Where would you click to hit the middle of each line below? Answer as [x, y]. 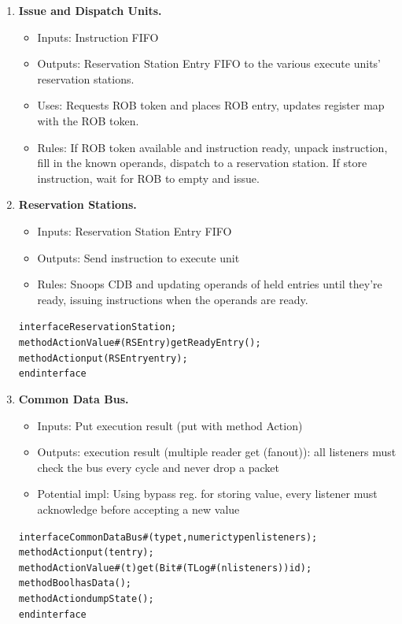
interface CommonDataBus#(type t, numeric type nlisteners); [168, 537]
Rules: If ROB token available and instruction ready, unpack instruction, [212, 147]
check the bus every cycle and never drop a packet [158, 467]
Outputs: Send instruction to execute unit [138, 257]
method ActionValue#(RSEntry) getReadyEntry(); [140, 342]
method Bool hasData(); [75, 583]
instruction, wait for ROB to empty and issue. [148, 178]
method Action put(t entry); [86, 553]
